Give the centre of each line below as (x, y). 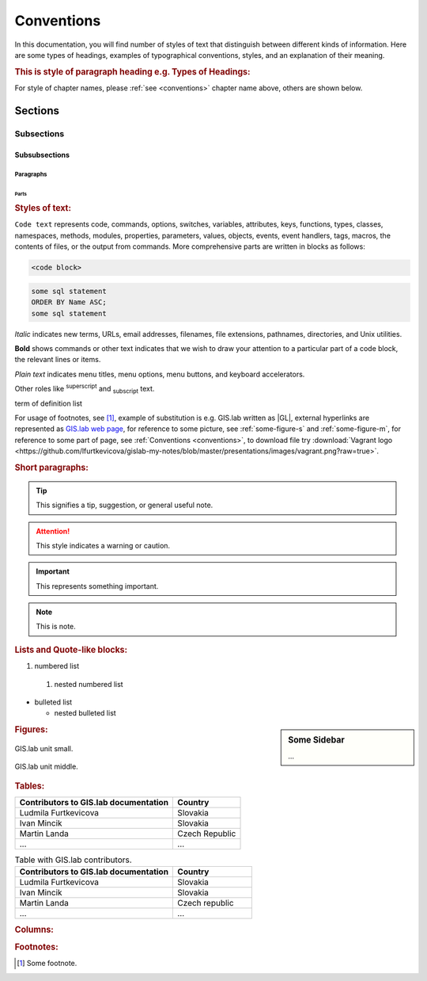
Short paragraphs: (51, 468)
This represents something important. (97, 586)
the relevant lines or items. (58, 360)
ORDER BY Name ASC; (69, 302)
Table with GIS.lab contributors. (73, 860)
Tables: (30, 786)
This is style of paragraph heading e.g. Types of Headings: (132, 71)
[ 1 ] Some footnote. (47, 964)
